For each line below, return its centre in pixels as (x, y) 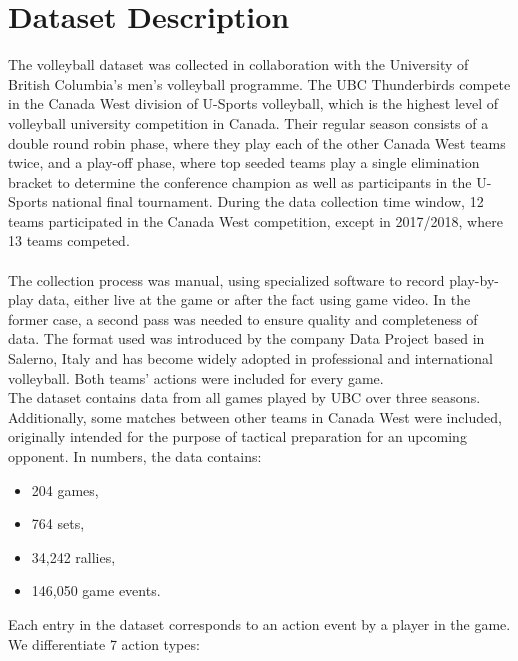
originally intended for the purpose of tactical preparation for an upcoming (237, 436)
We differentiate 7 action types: (104, 643)
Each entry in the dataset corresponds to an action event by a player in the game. (259, 623)
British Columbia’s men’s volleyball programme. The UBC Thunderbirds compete (259, 83)
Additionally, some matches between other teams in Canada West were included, (255, 416)
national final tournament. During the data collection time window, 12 (268, 201)
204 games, (65, 489)
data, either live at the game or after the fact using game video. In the (254, 299)
